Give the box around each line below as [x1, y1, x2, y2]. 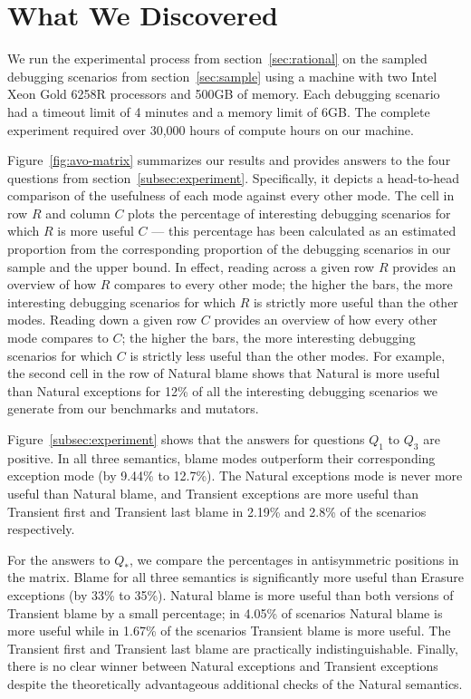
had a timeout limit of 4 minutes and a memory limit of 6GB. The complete [7, 102, 430, 121]
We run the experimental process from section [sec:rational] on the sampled [7, 49, 428, 68]
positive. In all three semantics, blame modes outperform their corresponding [7, 448, 436, 467]
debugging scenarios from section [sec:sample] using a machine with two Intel [7, 66, 437, 85]
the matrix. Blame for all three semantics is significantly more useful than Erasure [7, 568, 464, 587]
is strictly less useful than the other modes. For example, [130, 345, 446, 364]
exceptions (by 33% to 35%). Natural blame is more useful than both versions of [7, 585, 454, 604]
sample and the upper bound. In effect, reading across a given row [7, 257, 375, 276]
